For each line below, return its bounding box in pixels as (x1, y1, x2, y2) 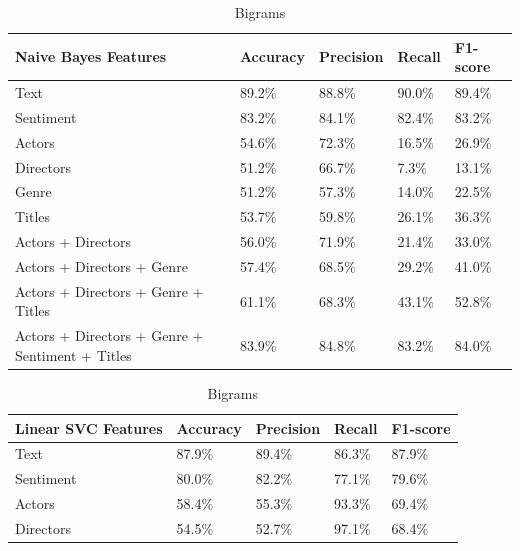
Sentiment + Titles (15, 344, 132, 365)
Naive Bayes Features (15, 46, 167, 67)
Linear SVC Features (15, 417, 163, 438)
